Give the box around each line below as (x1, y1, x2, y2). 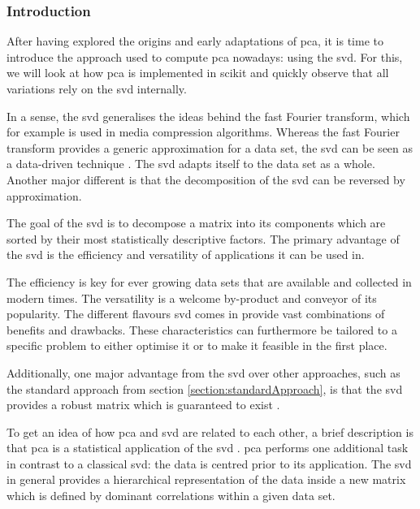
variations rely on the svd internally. (6, 80, 187, 97)
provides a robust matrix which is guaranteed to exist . (6, 396, 280, 413)
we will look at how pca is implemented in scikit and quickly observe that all (6, 64, 389, 81)
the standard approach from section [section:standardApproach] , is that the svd (6, 380, 403, 397)
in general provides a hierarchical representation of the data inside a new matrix (6, 471, 406, 488)
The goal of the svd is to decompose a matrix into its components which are (6, 214, 386, 231)
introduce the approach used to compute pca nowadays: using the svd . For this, (6, 48, 403, 65)
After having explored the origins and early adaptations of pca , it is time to (6, 32, 383, 50)
